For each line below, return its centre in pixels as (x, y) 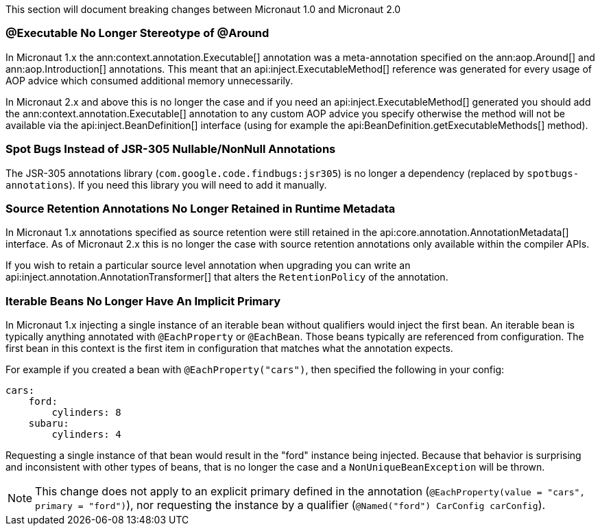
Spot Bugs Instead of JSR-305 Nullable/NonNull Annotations (171, 149)
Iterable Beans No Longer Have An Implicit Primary (143, 301)
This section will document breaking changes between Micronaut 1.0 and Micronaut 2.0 (203, 9)
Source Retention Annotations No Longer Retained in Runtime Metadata (201, 208)
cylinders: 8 (86, 412)
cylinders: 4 (86, 434)
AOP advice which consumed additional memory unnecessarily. (149, 80)
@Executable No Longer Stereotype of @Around (137, 33)
